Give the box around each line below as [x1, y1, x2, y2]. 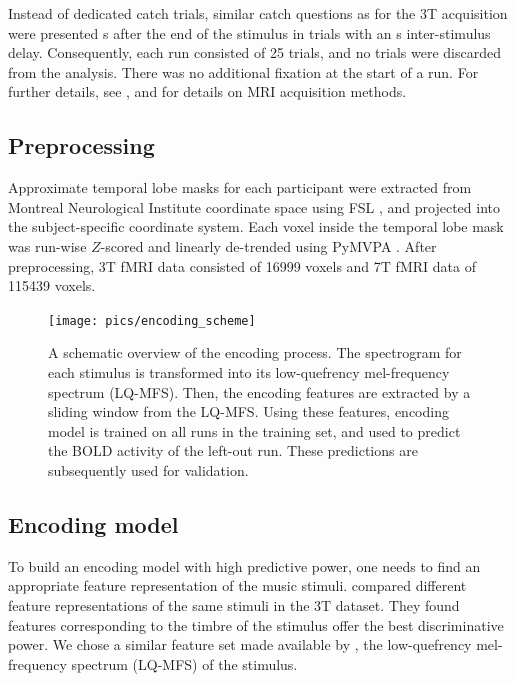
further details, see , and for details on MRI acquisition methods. [8, 81, 407, 102]
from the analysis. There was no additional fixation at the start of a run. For [8, 61, 479, 82]
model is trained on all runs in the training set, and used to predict [48, 420, 461, 441]
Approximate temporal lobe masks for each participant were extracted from [8, 177, 472, 198]
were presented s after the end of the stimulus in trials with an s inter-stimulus [8, 22, 491, 43]
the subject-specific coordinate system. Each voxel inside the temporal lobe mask [8, 216, 504, 237]
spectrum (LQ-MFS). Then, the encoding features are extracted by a [48, 381, 471, 402]
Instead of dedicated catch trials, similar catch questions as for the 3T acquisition [8, 3, 508, 23]
